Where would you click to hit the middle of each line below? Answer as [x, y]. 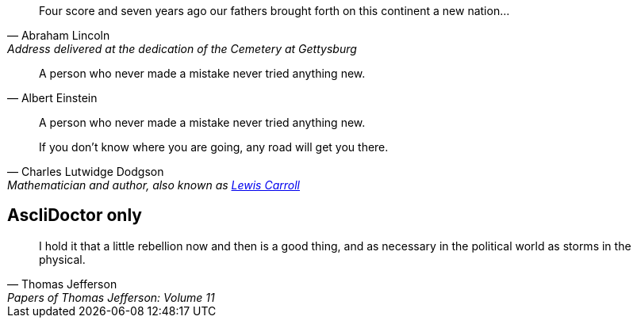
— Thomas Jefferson [62, 284]
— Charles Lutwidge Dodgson [86, 172]
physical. [62, 259]
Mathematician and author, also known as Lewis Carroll [153, 185]
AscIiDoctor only [75, 215]
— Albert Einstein [52, 98]
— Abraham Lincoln [59, 35]
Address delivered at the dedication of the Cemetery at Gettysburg [182, 49]
